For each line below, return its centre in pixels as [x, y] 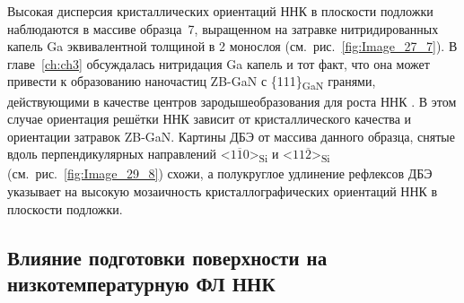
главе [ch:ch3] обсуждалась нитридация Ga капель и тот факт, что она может [219, 63]
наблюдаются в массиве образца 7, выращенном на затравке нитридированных [223, 28]
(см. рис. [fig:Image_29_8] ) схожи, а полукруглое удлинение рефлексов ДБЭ [220, 173]
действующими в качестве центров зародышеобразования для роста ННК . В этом [232, 101]
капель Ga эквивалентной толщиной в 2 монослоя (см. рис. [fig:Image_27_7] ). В [232, 46]
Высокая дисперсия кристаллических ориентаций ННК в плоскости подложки [220, 11]
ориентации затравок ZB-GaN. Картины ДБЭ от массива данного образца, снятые [231, 136]
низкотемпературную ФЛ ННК [141, 283]
